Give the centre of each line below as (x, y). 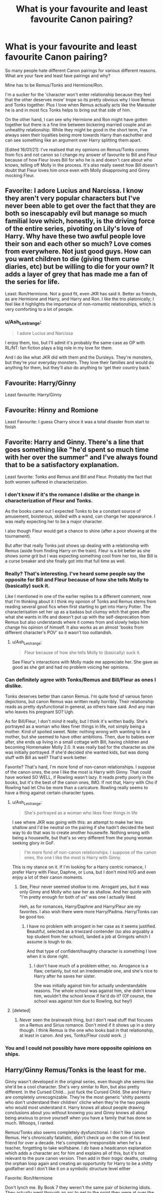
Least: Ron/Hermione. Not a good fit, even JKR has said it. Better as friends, (81, 293)
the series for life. (32, 282)
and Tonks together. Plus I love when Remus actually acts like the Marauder (81, 105)
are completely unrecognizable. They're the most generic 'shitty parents (77, 1097)
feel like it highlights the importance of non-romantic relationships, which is (81, 304)
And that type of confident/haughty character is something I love (91, 951)
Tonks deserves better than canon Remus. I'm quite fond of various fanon (79, 696)
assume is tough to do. (50, 942)
